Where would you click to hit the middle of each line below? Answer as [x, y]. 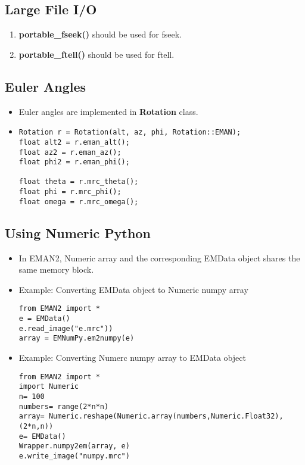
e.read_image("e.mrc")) [66, 328]
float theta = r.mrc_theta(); [79, 182]
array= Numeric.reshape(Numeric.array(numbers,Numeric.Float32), [151, 416]
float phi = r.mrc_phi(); [70, 192]
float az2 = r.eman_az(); [70, 152]
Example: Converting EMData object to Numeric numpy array [133, 289]
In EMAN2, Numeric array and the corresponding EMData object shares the [159, 258]
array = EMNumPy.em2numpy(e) [77, 338]
